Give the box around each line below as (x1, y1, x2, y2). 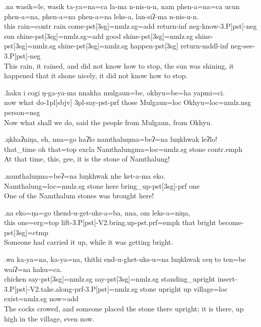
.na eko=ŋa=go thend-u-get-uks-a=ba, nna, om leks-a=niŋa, (4, 207, 190, 217)
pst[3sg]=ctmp (4, 227, 49, 237)
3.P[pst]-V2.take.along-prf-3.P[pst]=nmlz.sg (4, 283, 138, 294)
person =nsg (4, 106, 40, 117)
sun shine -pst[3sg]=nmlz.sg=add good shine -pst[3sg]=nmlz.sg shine (4, 30, 211, 41)
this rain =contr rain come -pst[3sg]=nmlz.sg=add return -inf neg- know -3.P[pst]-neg (4, 21, 257, 31)
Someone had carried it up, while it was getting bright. (4, 237, 173, 247)
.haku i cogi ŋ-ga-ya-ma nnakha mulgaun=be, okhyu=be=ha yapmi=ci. (4, 87, 225, 97)
